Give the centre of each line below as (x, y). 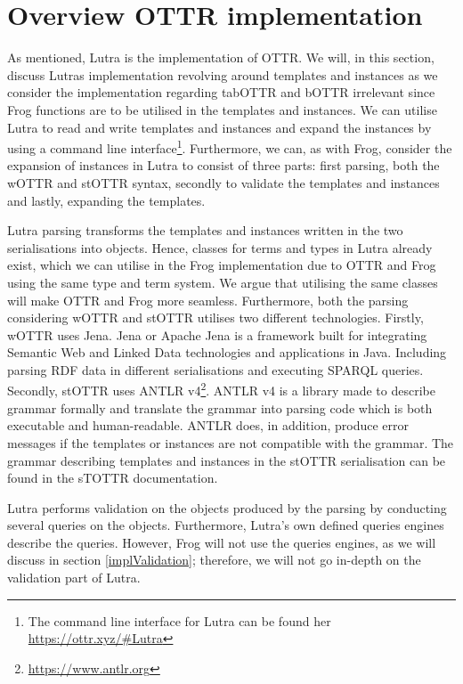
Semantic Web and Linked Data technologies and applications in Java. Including (227, 352)
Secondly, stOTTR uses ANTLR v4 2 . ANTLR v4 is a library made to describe (221, 389)
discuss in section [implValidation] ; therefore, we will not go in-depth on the (214, 560)
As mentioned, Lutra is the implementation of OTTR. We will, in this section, (221, 57)
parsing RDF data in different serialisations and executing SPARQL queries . (215, 369)
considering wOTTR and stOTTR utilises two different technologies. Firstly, (215, 318)
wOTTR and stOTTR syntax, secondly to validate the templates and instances (223, 182)
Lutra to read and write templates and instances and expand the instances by (219, 127)
